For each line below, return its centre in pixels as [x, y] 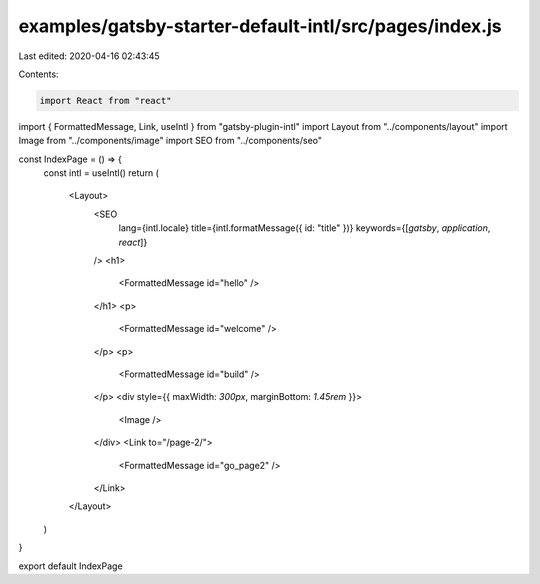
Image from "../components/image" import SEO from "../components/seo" [170, 141]
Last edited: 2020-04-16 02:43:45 [89, 56]
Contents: [38, 74]
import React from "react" [105, 100]
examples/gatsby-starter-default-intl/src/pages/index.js [260, 26]
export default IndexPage [71, 566]
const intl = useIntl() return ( [101, 173]
